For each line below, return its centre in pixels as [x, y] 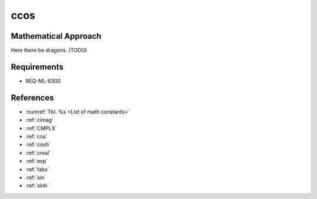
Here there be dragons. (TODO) [49, 50]
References [32, 98]
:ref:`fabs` [38, 169]
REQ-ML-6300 [43, 81]
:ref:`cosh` [38, 144]
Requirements [37, 67]
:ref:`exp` [37, 161]
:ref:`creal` [38, 153]
